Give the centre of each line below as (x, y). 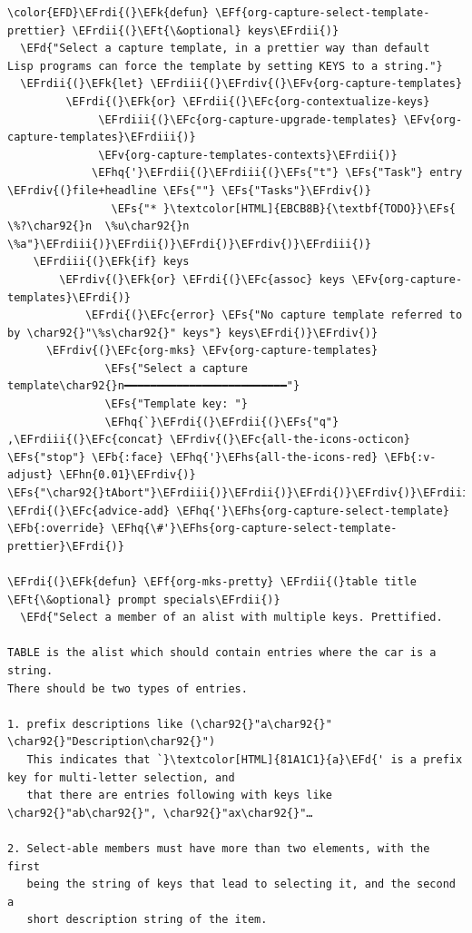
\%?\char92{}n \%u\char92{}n (98, 226)
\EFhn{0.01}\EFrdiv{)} (128, 475)
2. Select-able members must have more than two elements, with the (219, 848)
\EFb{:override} (56, 529)
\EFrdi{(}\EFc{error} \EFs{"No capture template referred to (274, 315)
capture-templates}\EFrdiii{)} (102, 137)
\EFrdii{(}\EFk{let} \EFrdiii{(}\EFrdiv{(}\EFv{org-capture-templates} (241, 84)
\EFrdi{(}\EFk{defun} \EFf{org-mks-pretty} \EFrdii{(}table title (212, 582)
